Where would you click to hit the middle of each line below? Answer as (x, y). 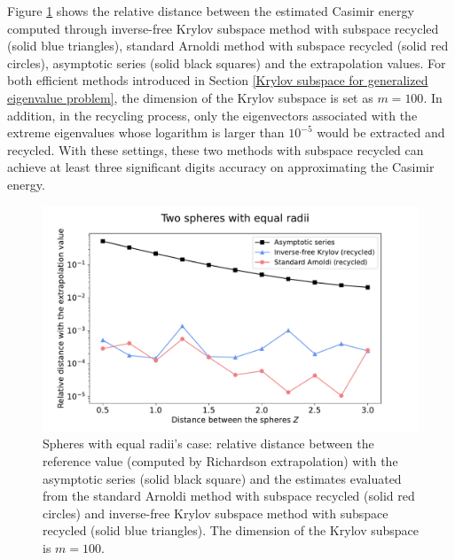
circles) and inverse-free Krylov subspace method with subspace (216, 513)
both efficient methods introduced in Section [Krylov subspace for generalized (218, 80)
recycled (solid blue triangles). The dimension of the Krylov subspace (231, 530)
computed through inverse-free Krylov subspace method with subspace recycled (223, 28)
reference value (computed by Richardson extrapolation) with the (220, 460)
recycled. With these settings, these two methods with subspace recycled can (216, 149)
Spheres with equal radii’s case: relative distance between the (208, 443)
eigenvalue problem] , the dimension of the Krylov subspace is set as (190, 97)
